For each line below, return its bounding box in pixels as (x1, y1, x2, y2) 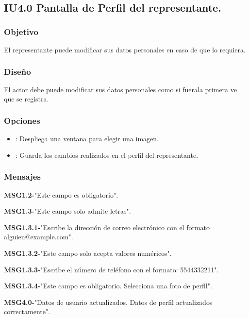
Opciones (4, 114, 40, 126)
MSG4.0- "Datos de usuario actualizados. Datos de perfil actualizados (4, 297, 213, 307)
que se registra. (4, 94, 49, 104)
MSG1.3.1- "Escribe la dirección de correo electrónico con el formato (4, 222, 210, 232)
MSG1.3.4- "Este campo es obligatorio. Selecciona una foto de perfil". (4, 281, 212, 291)
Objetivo (4, 25, 38, 37)
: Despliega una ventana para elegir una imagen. (15, 134, 159, 144)
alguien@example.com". (4, 232, 73, 242)
